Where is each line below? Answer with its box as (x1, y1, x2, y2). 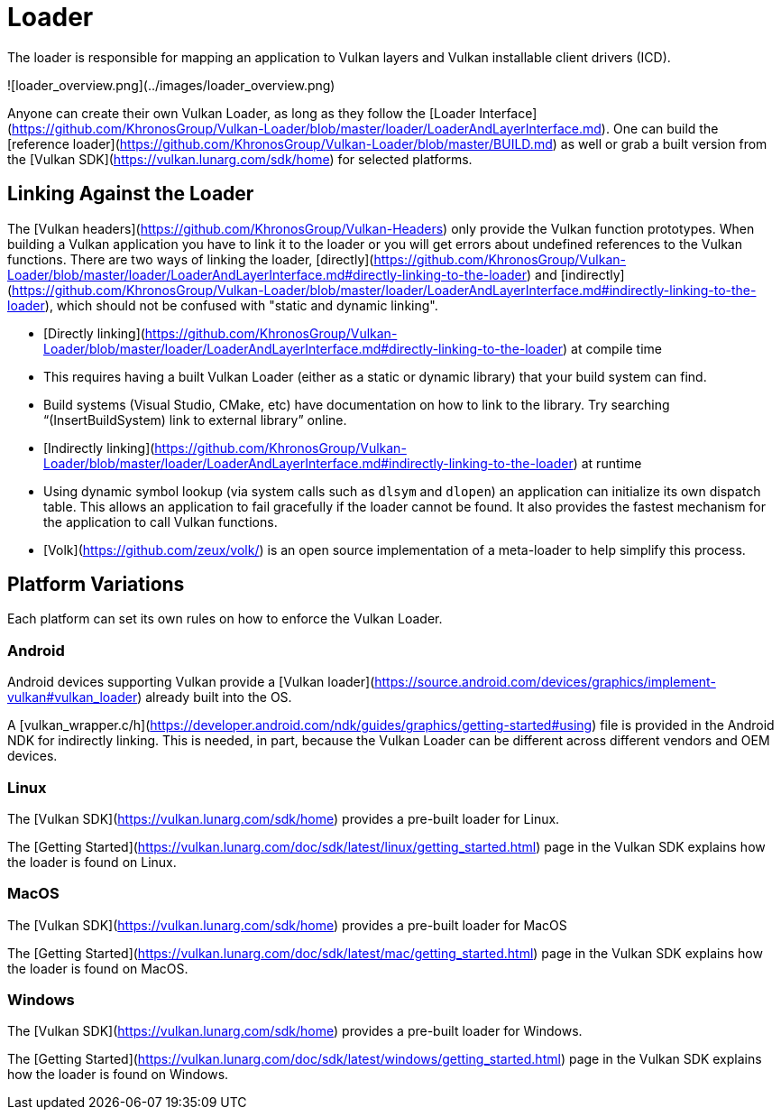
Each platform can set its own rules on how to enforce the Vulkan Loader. (7, 611, 443, 627)
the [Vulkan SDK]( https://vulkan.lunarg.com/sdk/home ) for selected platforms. (7, 151, 473, 167)
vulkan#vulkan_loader (7, 689, 138, 706)
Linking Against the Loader (7, 182, 254, 206)
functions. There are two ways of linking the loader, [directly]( (7, 251, 374, 267)
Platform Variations (7, 573, 185, 596)
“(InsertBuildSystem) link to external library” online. (43, 411, 347, 428)
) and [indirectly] (527, 266, 625, 282)
